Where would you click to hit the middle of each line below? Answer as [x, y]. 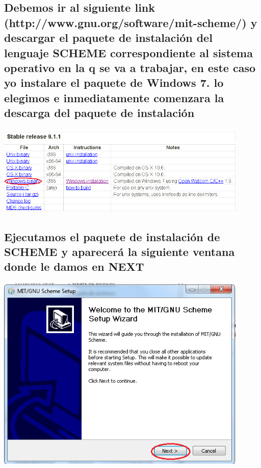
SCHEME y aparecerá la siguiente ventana [120, 251]
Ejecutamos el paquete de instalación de [112, 236]
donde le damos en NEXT [74, 266]
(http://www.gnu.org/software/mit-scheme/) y [131, 22]
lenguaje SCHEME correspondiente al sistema [128, 52]
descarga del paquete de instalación [99, 113]
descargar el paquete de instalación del [108, 38]
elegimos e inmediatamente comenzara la [114, 97]
